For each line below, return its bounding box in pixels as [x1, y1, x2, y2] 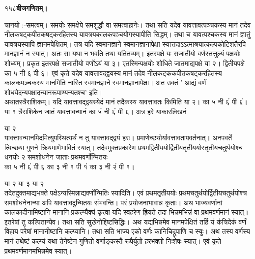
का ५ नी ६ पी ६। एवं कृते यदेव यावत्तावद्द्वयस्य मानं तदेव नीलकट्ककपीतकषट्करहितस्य [4, 67, 222, 78]
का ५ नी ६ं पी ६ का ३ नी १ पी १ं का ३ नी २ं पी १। [4, 161, 135, 171]
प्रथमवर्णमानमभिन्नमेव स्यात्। [4, 245, 72, 256]
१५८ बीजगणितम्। [4, 3, 48, 13]
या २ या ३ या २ [4, 178, 44, 188]
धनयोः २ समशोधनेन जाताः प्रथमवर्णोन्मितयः [4, 152, 108, 162]
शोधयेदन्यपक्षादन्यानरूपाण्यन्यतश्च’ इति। [4, 87, 103, 97]
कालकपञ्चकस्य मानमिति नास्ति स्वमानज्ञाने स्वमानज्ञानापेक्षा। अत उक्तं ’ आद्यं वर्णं [4, 77, 206, 88]
